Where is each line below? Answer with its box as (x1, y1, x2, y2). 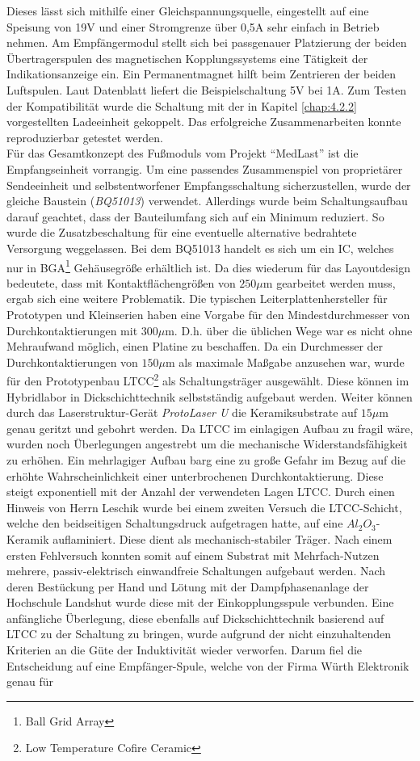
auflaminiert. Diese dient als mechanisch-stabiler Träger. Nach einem (52, 530, 393, 547)
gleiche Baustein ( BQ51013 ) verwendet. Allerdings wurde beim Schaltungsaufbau (6, 192, 408, 209)
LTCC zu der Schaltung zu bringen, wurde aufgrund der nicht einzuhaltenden (6, 625, 392, 642)
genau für (6, 673, 54, 690)
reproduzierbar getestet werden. (6, 128, 163, 145)
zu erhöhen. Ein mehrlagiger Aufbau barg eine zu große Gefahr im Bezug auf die (6, 451, 405, 468)
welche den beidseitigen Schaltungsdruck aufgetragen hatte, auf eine (6, 515, 343, 532)
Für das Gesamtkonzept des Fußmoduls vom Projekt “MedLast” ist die (6, 145, 359, 162)
